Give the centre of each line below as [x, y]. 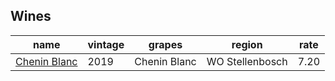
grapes [165, 44]
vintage [106, 44]
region [247, 44]
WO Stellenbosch [247, 61]
